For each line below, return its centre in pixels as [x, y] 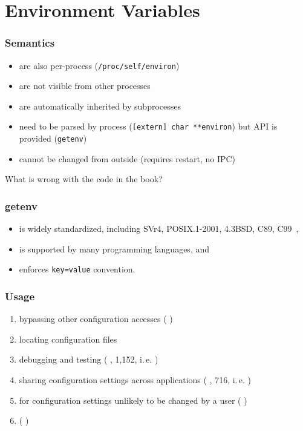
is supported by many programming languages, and [114, 248]
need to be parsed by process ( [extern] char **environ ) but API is [148, 126]
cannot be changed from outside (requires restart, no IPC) [127, 158]
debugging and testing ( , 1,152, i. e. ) [89, 359]
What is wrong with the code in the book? [84, 179]
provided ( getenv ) [53, 138]
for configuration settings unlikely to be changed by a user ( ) [133, 400]
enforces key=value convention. [77, 269]
